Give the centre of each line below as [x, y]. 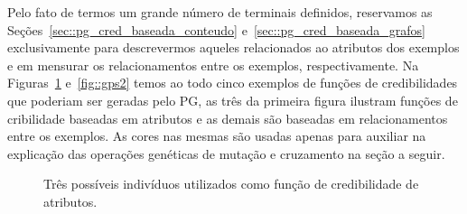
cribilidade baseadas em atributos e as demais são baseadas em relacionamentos [228, 118]
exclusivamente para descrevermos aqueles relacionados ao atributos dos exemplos [233, 47]
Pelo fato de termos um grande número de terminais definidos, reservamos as [220, 12]
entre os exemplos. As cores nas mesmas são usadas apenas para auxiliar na [217, 136]
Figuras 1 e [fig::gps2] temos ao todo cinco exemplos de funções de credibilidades [233, 83]
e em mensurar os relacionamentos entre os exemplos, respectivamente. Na [213, 65]
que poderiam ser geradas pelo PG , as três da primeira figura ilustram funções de [233, 100]
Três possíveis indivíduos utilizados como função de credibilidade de [231, 184]
